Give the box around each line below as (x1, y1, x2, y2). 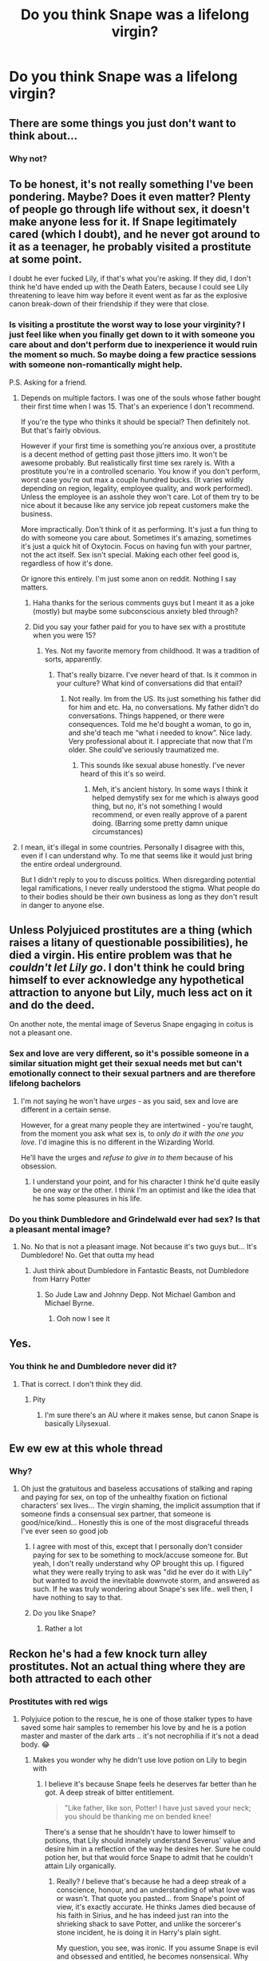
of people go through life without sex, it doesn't (9, 202, 250, 216)
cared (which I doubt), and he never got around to (9, 227, 260, 241)
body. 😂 (20, 1739, 50, 1749)
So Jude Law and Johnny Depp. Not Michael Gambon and (44, 1290, 236, 1300)
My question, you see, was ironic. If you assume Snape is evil (56, 1943, 259, 1953)
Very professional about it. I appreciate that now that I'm (68, 736, 254, 745)
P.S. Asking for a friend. (9, 377, 87, 387)
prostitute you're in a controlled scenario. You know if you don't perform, (20, 466, 260, 476)
